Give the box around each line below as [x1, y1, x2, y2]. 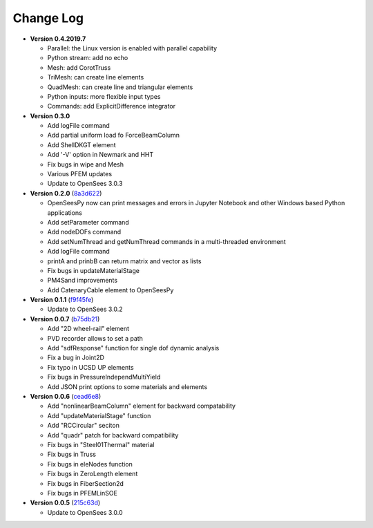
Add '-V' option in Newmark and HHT [47, 151, 154, 159]
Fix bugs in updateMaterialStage [47, 266, 140, 274]
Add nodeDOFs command [47, 228, 122, 236]
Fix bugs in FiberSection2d [47, 479, 124, 487]
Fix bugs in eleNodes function [47, 460, 133, 468]
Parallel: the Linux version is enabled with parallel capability [47, 44, 218, 52]
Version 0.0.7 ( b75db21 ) [30, 314, 100, 323]
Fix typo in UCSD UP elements [47, 363, 134, 371]
